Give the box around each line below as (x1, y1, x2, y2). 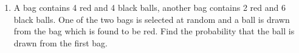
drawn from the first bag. (13, 36, 108, 49)
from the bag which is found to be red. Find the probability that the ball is (13, 25, 295, 37)
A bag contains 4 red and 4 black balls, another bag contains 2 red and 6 (13, 1, 286, 13)
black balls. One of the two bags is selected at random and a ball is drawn (13, 13, 290, 25)
